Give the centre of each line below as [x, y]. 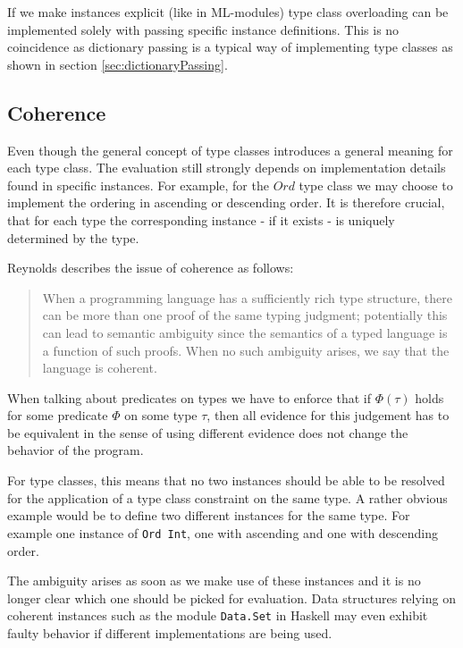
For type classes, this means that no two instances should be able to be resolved [226, 480]
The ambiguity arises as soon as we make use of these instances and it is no [214, 581]
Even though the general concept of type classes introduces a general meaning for [230, 150]
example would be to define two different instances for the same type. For [209, 515]
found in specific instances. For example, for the [138, 185]
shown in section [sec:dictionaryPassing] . [118, 64]
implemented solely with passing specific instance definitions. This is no [203, 29]
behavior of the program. [76, 450]
